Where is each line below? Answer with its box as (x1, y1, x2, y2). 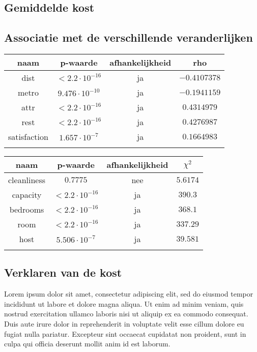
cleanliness (8, 173, 46, 186)
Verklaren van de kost (4, 265, 122, 280)
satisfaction (8, 130, 48, 142)
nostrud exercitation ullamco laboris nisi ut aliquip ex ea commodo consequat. (4, 308, 248, 319)
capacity (12, 188, 42, 200)
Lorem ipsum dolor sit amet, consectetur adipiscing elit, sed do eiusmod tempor (4, 288, 253, 299)
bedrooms (9, 203, 44, 215)
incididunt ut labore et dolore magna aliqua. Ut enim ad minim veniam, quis (4, 298, 244, 309)
